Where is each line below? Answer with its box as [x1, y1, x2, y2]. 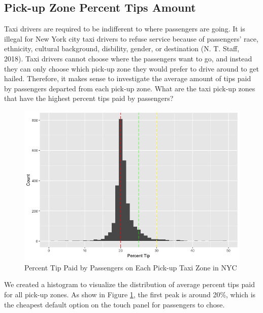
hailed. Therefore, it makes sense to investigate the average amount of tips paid [4, 73, 251, 84]
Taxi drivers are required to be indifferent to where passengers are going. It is [4, 23, 245, 34]
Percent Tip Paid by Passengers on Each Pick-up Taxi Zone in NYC [24, 262, 237, 272]
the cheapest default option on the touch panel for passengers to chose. [4, 299, 225, 309]
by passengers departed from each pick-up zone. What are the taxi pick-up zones [4, 83, 255, 93]
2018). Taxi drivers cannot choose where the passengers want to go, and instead [4, 53, 252, 63]
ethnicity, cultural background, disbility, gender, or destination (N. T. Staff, [4, 43, 240, 54]
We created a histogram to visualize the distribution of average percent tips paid [4, 279, 255, 290]
